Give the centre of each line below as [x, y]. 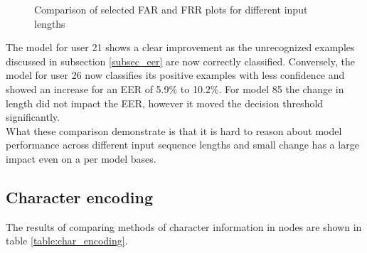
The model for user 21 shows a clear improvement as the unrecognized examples [180, 47]
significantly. [33, 117]
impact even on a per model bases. [81, 158]
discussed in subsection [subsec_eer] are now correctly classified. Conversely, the [180, 61]
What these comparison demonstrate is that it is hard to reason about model [174, 130]
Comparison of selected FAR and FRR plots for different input [171, 9]
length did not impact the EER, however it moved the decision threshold [165, 103]
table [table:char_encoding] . [67, 241]
